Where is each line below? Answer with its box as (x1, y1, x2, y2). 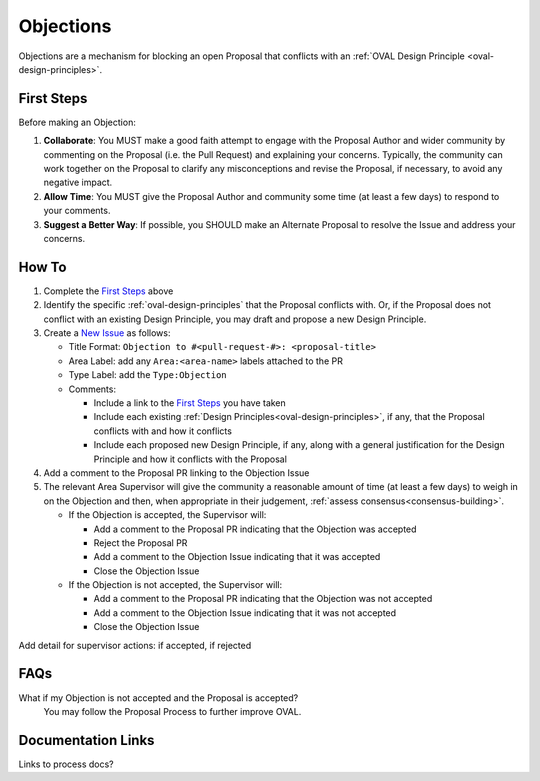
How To (18, 258, 67, 275)
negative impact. (43, 176, 113, 189)
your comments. (43, 205, 111, 217)
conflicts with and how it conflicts (93, 425, 232, 437)
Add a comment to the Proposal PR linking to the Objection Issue (43, 466, 310, 479)
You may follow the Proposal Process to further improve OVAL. (43, 705, 302, 717)
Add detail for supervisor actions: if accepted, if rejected (18, 639, 252, 651)
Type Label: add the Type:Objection (68, 369, 227, 381)
